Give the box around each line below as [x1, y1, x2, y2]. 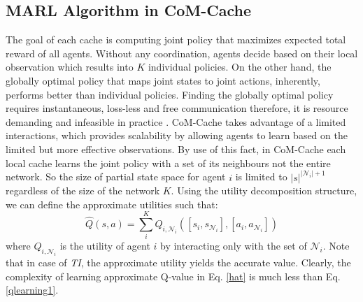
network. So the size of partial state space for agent [6, 169, 226, 184]
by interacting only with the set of [159, 238, 307, 253]
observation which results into [6, 59, 134, 74]
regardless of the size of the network [6, 183, 160, 198]
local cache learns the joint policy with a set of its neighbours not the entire [6, 155, 331, 170]
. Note [322, 238, 350, 253]
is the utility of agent [59, 238, 150, 253]
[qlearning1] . [6, 282, 59, 297]
